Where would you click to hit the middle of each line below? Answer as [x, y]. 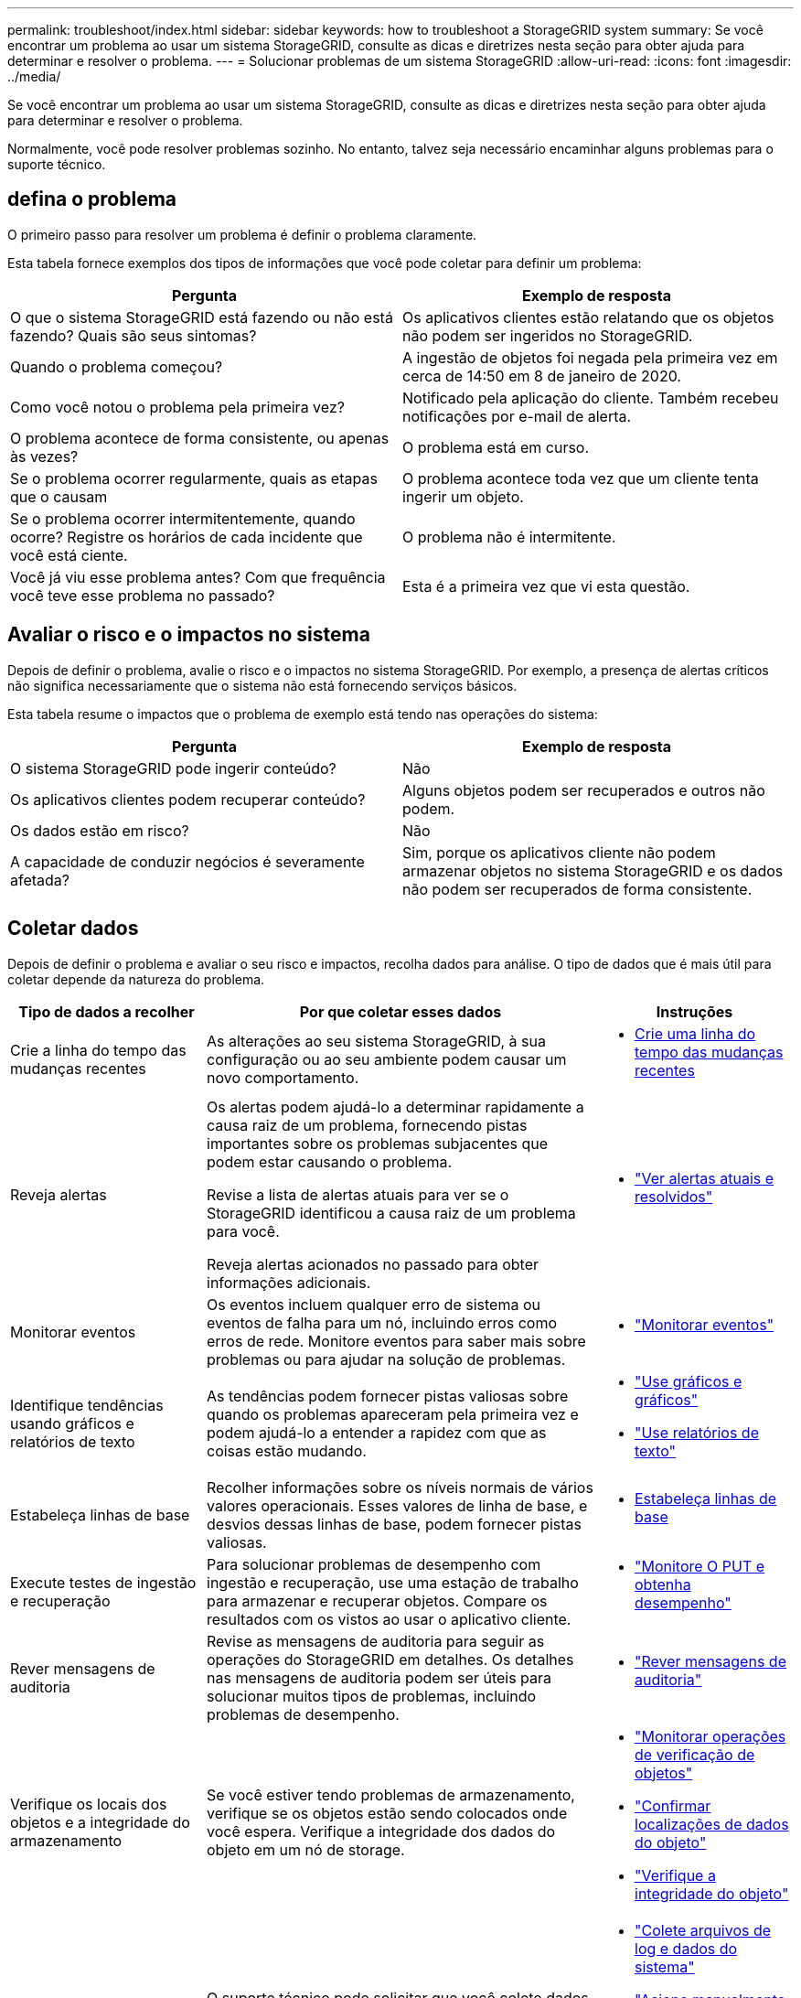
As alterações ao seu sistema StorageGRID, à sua [376, 1041]
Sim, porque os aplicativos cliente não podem [559, 852]
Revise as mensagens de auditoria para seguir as [376, 1641]
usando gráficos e [72, 1423]
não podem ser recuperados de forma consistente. [577, 889]
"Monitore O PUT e [700, 1566]
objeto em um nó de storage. [306, 1849]
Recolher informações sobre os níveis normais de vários [400, 1487]
